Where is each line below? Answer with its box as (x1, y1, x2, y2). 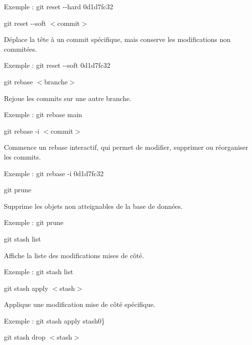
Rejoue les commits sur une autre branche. (4, 93, 132, 103)
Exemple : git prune (4, 217, 63, 227)
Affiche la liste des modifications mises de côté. (4, 250, 144, 260)
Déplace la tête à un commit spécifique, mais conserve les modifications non (4, 34, 231, 44)
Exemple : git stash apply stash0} (4, 315, 105, 325)
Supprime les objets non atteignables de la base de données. (4, 201, 183, 211)
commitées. (4, 43, 37, 54)
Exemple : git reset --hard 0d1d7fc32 (4, 1, 113, 11)
